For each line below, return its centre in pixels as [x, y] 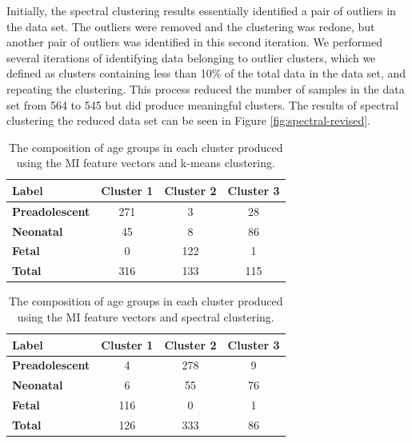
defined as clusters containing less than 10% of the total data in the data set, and [206, 73]
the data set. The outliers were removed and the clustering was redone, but [191, 26]
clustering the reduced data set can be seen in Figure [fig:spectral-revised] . [189, 120]
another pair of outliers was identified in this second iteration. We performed [194, 42]
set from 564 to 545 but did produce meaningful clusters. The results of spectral [203, 104]
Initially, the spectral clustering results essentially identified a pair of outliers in [201, 10]
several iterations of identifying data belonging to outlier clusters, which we [191, 57]
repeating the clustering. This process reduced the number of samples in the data [206, 88]
